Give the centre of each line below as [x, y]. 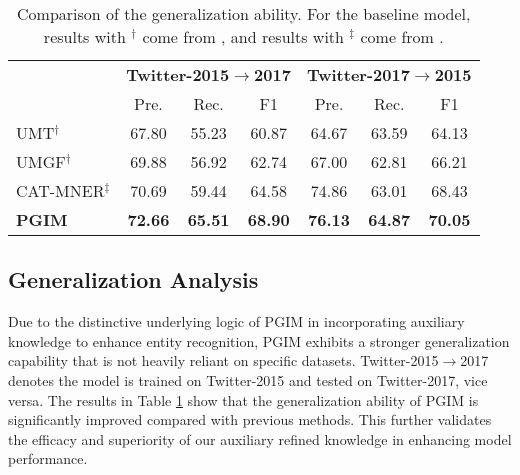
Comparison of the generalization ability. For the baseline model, [244, 13]
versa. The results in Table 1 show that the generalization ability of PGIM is [243, 399]
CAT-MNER [60, 190]
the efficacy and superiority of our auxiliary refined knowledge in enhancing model [260, 438]
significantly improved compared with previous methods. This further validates [250, 419]
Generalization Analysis [133, 279]
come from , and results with [243, 36]
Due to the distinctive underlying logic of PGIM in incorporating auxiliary [236, 321]
